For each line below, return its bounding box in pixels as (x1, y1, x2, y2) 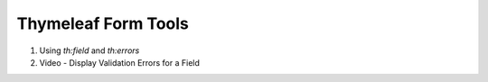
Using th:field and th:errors (39, 45, 140, 56)
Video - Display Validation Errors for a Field (39, 57, 201, 68)
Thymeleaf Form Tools (16, 14, 190, 33)
